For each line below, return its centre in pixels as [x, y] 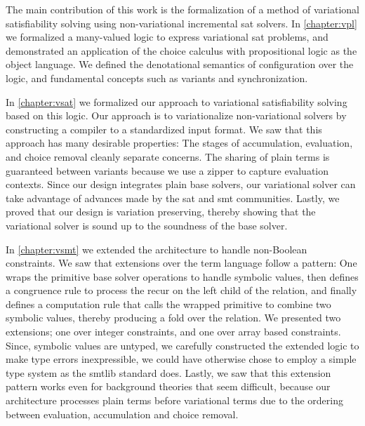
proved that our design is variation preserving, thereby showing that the [161, 212]
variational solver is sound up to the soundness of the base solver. [147, 225]
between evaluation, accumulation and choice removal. [122, 414]
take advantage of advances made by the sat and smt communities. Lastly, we [173, 198]
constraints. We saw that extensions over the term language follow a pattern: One [181, 263]
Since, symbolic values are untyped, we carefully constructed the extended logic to [182, 345]
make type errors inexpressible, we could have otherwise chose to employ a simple [181, 359]
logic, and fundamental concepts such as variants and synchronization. [157, 78]
